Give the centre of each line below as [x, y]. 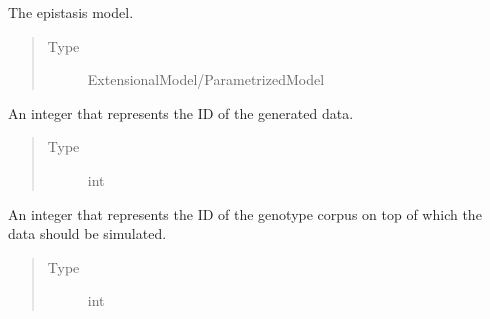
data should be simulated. [87, 233]
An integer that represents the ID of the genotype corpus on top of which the [245, 213]
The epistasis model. [71, 12]
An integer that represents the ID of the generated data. [181, 112]
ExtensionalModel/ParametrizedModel [206, 79]
